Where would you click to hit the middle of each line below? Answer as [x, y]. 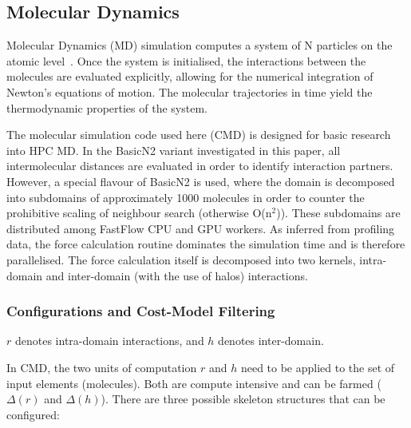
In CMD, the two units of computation [102, 367]
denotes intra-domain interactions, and [109, 341]
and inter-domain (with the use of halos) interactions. [177, 275]
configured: [33, 414]
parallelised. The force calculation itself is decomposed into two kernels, [181, 259]
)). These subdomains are [338, 213]
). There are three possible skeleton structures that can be [243, 399]
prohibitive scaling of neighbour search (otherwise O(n [139, 213]
